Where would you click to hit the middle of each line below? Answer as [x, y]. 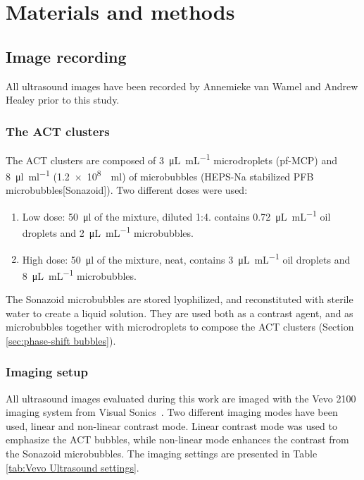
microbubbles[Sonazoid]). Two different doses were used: [127, 190]
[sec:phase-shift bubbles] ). [61, 340]
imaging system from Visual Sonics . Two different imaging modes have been [172, 412]
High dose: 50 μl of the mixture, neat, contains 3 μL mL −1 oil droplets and [186, 258]
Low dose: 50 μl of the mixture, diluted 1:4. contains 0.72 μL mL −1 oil [176, 215]
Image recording [66, 56]
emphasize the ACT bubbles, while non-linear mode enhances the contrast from [177, 439]
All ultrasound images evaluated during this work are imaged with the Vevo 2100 [181, 398]
